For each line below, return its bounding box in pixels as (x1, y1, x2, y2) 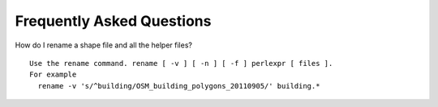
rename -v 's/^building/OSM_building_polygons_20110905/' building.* (37, 81, 320, 90)
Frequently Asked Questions (15, 12, 212, 30)
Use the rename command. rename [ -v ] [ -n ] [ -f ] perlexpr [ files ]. (29, 59, 333, 68)
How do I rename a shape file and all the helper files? (15, 40, 192, 50)
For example (29, 70, 77, 80)
